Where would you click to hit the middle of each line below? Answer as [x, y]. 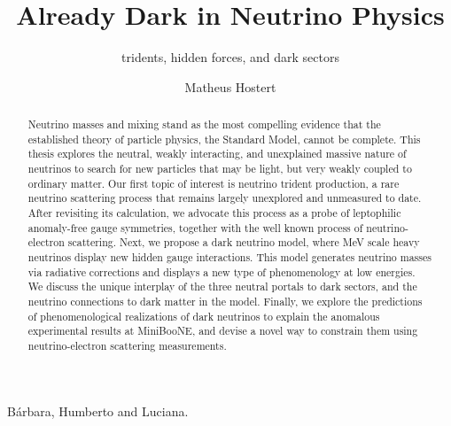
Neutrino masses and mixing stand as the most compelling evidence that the [204, 124]
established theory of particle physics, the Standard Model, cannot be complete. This [224, 139]
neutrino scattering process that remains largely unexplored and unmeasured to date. [225, 198]
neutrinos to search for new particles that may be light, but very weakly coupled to [220, 169]
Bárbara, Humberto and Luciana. [98, 411]
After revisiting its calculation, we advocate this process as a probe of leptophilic [214, 213]
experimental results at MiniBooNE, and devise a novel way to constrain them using [223, 331]
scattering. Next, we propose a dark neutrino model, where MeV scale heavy [244, 242]
